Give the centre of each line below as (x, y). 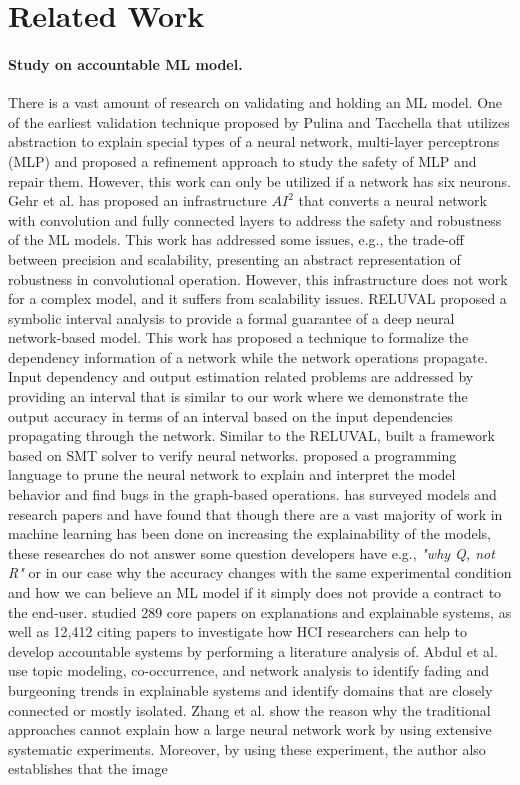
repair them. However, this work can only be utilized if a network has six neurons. (259, 180)
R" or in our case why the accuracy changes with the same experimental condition (260, 572)
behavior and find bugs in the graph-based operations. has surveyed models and (252, 494)
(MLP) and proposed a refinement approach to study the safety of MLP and (242, 160)
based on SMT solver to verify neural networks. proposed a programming (232, 454)
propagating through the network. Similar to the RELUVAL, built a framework (251, 435)
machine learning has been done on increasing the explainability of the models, (249, 533)
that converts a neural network (392, 200)
